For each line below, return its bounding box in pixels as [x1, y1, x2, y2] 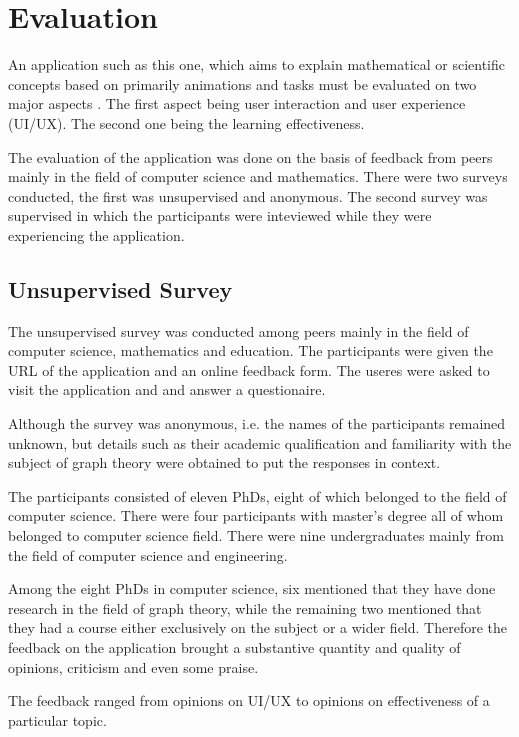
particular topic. [8, 709, 107, 730]
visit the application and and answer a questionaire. [8, 379, 326, 400]
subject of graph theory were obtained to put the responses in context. [8, 452, 441, 473]
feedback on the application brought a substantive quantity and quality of [8, 636, 461, 657]
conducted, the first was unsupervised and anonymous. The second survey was [8, 185, 488, 206]
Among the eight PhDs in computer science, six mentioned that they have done [8, 578, 496, 599]
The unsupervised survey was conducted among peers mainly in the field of [8, 320, 469, 341]
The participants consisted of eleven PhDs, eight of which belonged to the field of [8, 485, 507, 506]
